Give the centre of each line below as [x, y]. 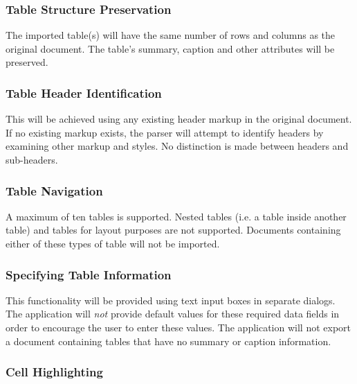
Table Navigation [54, 190]
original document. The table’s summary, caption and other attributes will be [170, 48]
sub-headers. [32, 159]
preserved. [27, 62]
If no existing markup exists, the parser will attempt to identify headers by [165, 132]
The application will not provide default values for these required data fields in [173, 314]
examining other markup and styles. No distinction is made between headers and [177, 146]
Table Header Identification [84, 93]
